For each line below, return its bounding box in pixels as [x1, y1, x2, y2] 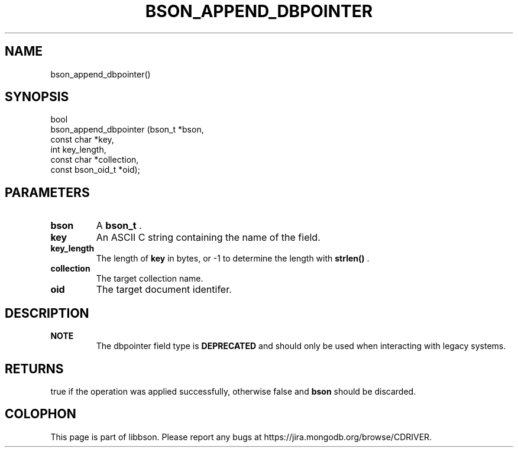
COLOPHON [5, 406, 76, 422]
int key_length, [50, 144, 106, 155]
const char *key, [50, 134, 114, 145]
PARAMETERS [5, 185, 90, 200]
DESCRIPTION [5, 305, 89, 321]
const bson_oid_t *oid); [50, 164, 140, 175]
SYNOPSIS [5, 89, 69, 105]
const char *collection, [50, 154, 139, 165]
